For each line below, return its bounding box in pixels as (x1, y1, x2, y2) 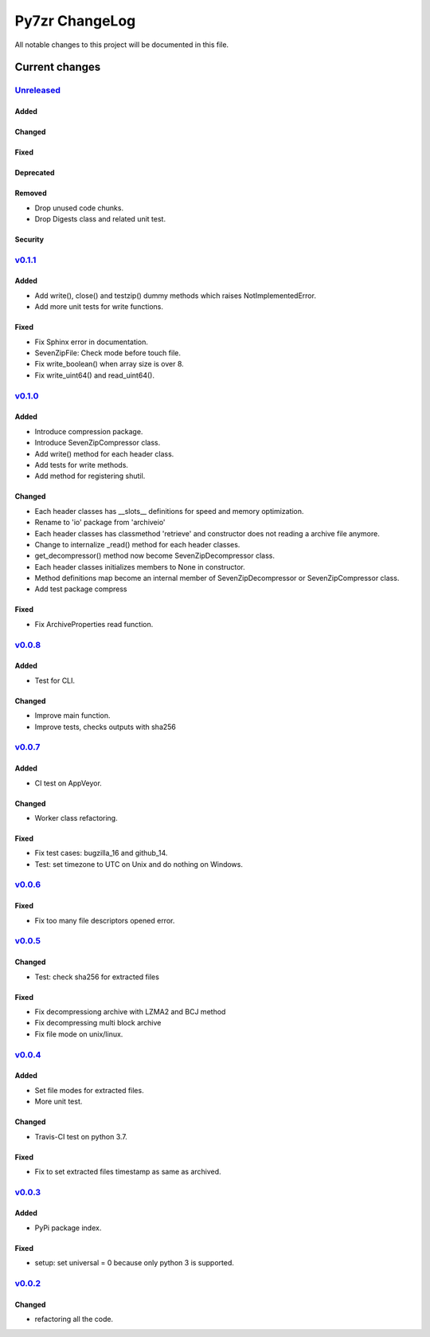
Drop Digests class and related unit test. (34, 214, 166, 223)
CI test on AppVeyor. (34, 778, 103, 788)
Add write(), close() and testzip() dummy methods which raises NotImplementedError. (34, 291, 316, 300)
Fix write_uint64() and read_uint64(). (34, 371, 155, 380)
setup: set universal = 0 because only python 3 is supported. (34, 1258, 235, 1268)
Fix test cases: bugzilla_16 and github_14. (34, 849, 168, 858)
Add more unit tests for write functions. (34, 302, 163, 312)
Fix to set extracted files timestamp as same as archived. (34, 1166, 222, 1176)
